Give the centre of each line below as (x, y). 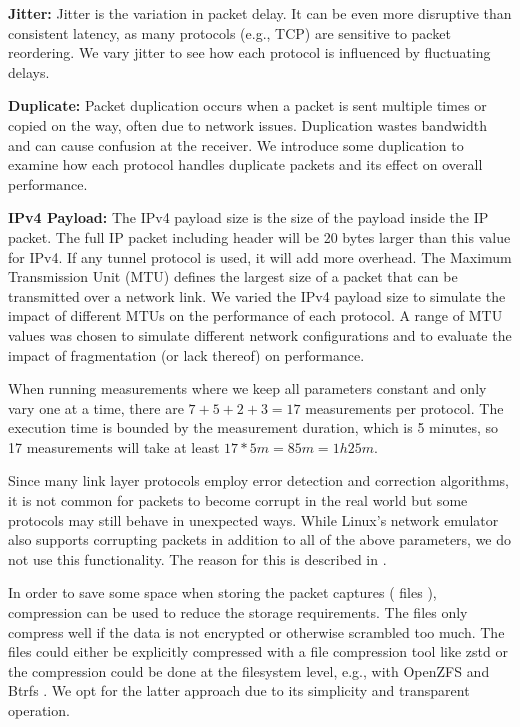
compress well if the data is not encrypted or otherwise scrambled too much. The (256, 631)
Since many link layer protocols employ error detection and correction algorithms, (258, 480)
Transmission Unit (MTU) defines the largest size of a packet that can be (233, 276)
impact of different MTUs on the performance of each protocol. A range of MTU (255, 315)
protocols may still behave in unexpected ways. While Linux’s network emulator (253, 519)
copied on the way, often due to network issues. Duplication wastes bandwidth (247, 124)
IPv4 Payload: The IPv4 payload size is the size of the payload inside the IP (248, 217)
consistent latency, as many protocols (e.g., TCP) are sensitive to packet (229, 32)
